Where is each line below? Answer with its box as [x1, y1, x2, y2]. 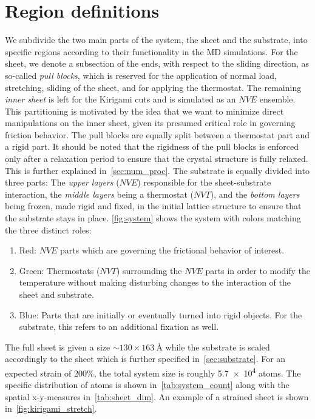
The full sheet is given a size [5, 340, 110, 353]
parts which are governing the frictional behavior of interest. [60, 244, 285, 256]
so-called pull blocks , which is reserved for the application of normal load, [5, 69, 277, 81]
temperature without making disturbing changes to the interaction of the [19, 276, 291, 289]
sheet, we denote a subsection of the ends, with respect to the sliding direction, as [5, 57, 310, 70]
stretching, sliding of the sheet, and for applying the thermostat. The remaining [5, 81, 302, 93]
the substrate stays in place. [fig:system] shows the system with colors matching [5, 212, 301, 224]
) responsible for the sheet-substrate [137, 176, 271, 189]
